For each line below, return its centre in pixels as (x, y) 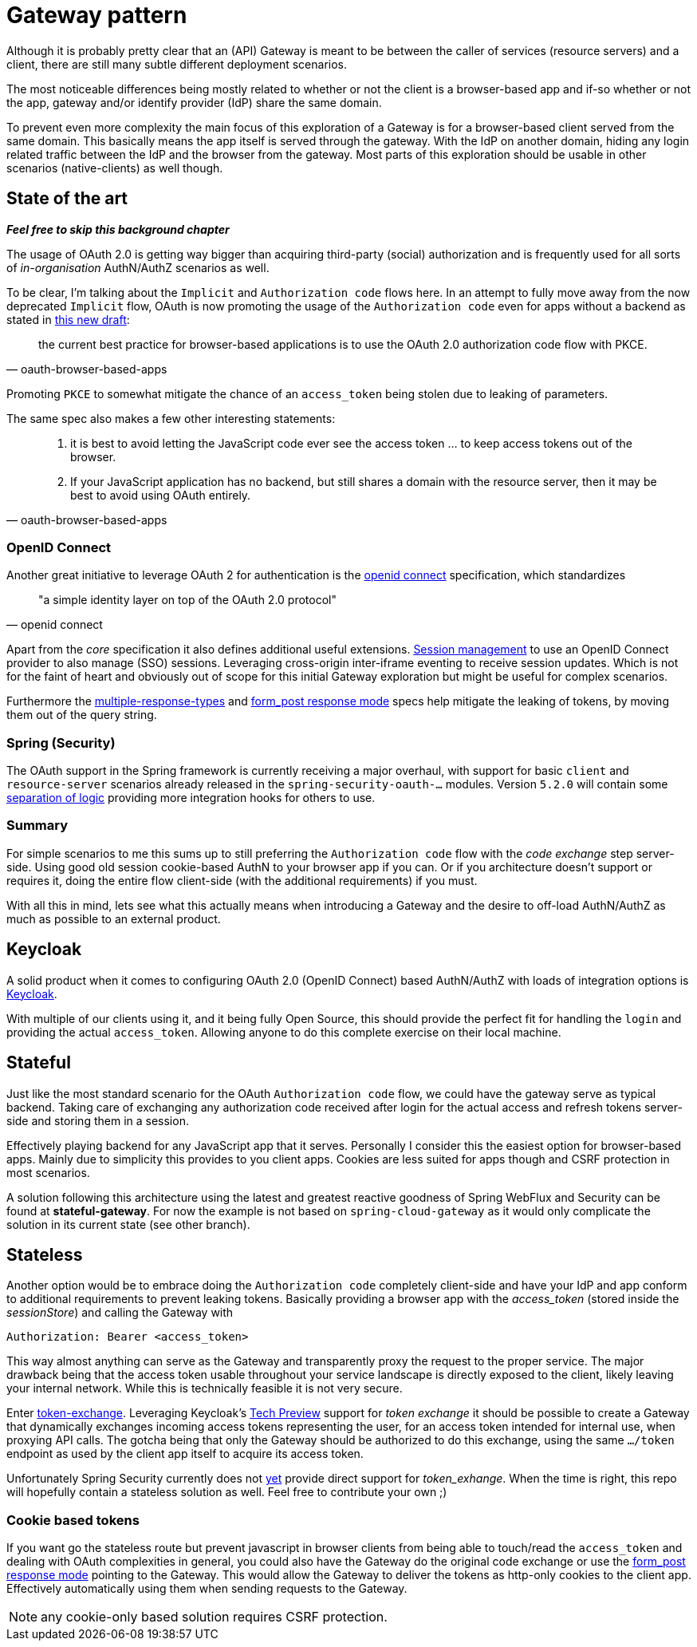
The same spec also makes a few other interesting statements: (171, 418)
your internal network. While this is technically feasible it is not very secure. (205, 1388)
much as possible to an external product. (114, 918)
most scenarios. (48, 1172)
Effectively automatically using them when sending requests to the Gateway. (207, 1589)
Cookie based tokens (73, 1520)
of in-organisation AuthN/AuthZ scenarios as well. (138, 267)
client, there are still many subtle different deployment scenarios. (177, 64)
